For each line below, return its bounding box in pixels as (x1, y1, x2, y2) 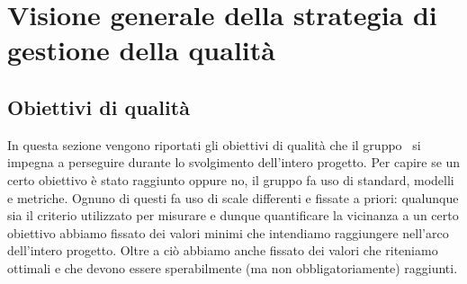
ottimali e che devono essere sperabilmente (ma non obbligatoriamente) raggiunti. (7, 258, 458, 277)
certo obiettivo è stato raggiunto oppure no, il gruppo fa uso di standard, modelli (7, 170, 454, 189)
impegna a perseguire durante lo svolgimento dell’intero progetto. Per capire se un (7, 153, 461, 172)
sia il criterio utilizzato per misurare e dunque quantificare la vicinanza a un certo (7, 206, 459, 225)
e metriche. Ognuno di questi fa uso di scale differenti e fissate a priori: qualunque (7, 188, 459, 207)
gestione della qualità (7, 31, 275, 68)
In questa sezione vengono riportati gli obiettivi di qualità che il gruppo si (7, 135, 421, 154)
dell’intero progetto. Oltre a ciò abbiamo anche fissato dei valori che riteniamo (7, 241, 438, 260)
